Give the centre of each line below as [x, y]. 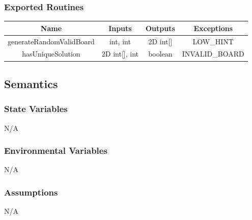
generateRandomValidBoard [51, 41]
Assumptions [31, 192]
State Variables [36, 109]
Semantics [31, 83]
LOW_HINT [213, 41]
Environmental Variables [56, 150]
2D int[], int [120, 54]
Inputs [120, 28]
